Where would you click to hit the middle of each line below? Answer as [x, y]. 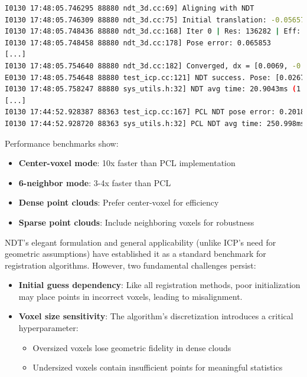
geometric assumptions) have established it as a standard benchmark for [135, 254]
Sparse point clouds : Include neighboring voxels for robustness [136, 222]
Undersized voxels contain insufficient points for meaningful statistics [158, 367]
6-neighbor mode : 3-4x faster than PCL [95, 182]
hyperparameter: [48, 328]
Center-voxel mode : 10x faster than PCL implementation [127, 163]
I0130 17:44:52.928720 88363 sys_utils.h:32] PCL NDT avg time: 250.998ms [155, 123]
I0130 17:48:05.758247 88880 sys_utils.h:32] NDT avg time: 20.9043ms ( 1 [153, 89]
